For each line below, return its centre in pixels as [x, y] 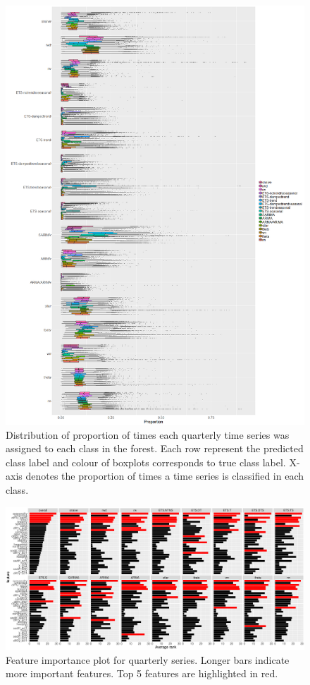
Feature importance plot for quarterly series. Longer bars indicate [148, 659]
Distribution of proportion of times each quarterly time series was [148, 434]
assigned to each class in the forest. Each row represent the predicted [155, 448]
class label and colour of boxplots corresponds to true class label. [146, 462]
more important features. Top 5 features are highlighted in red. [142, 673]
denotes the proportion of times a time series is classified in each [165, 476]
